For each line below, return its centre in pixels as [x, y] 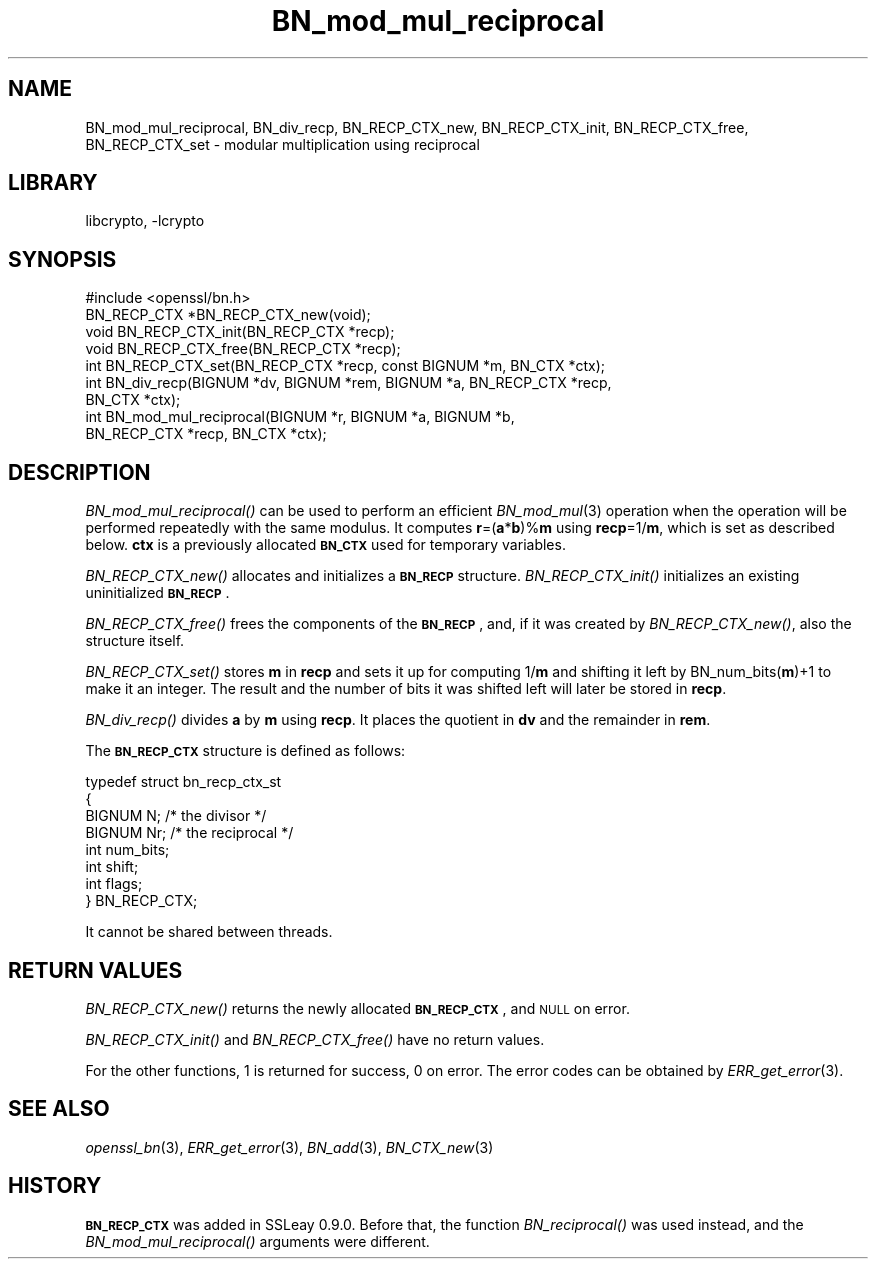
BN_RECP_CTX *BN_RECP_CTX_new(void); [228, 315]
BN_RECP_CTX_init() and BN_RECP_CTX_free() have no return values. [315, 1039]
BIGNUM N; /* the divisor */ [176, 816]
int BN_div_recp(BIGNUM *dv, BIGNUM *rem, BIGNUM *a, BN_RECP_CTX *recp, [348, 383]
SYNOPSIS [62, 259]
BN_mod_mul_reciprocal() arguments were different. [257, 1241]
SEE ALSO [59, 1109]
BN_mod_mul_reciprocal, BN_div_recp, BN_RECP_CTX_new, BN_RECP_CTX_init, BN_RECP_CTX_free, [417, 127]
